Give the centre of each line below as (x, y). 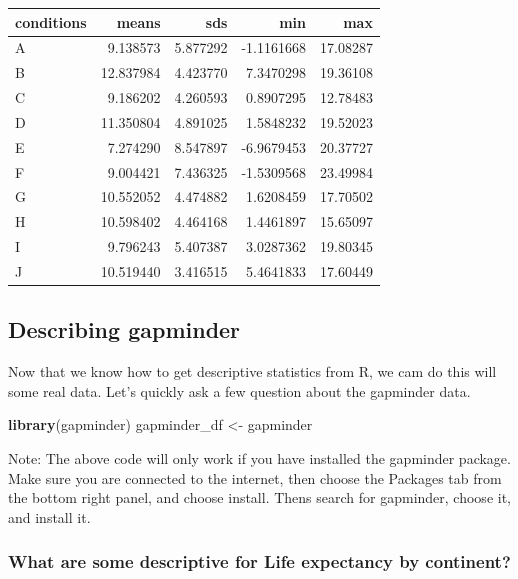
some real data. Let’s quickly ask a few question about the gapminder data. (239, 390)
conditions (51, 21)
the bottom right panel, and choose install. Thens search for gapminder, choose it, (259, 497)
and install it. (49, 516)
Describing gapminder (124, 329)
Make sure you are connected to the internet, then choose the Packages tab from (255, 477)
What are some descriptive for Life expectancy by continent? (259, 561)
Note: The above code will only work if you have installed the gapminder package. (259, 458)
